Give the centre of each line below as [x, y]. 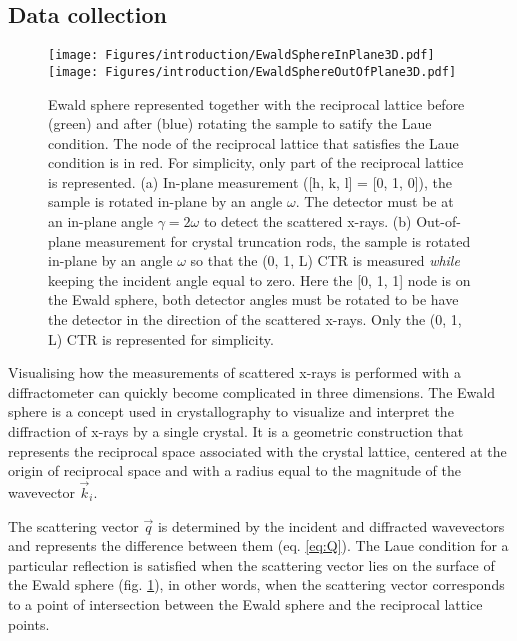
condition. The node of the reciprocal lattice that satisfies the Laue [253, 142]
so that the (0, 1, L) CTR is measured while [325, 260]
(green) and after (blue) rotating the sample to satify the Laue [240, 123]
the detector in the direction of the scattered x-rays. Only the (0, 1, [255, 319]
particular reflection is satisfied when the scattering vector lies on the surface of [251, 564]
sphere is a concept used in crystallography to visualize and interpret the [231, 411]
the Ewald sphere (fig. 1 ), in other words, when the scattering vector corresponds [256, 584]
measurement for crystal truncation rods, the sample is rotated [278, 240]
